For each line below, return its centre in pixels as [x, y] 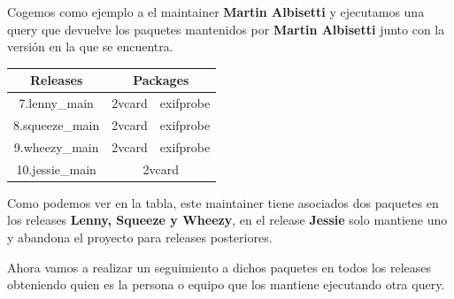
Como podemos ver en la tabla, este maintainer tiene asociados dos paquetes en [223, 202]
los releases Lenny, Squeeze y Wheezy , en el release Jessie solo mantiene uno [227, 220]
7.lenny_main [56, 103]
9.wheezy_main [56, 146]
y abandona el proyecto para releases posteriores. [140, 237]
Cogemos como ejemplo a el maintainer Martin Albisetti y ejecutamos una [216, 11]
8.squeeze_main [57, 124]
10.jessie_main [56, 169]
